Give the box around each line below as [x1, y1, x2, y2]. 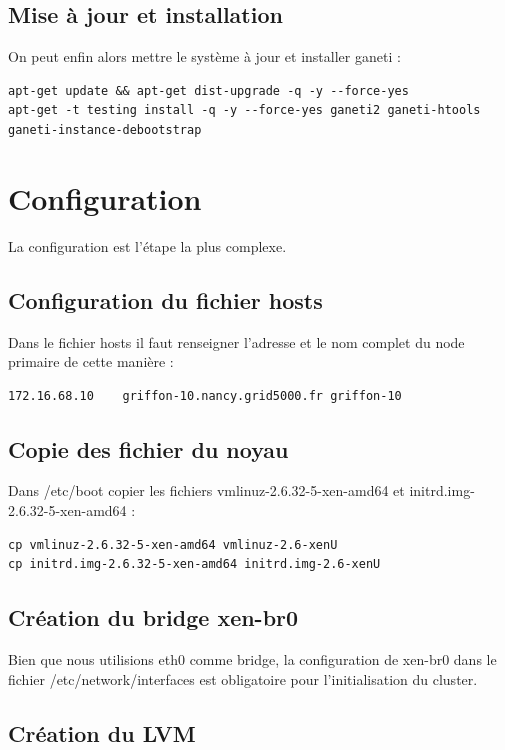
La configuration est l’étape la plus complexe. [8, 235, 287, 256]
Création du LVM [8, 717, 196, 748]
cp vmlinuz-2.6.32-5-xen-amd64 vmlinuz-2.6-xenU [8, 537, 338, 552]
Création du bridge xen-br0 [8, 602, 299, 633]
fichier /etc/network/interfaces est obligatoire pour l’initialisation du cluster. [8, 668, 478, 689]
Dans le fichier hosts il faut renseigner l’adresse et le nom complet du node [8, 331, 465, 352]
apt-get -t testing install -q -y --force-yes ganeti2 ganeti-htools [8, 103, 481, 118]
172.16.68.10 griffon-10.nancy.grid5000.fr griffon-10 [8, 388, 402, 403]
